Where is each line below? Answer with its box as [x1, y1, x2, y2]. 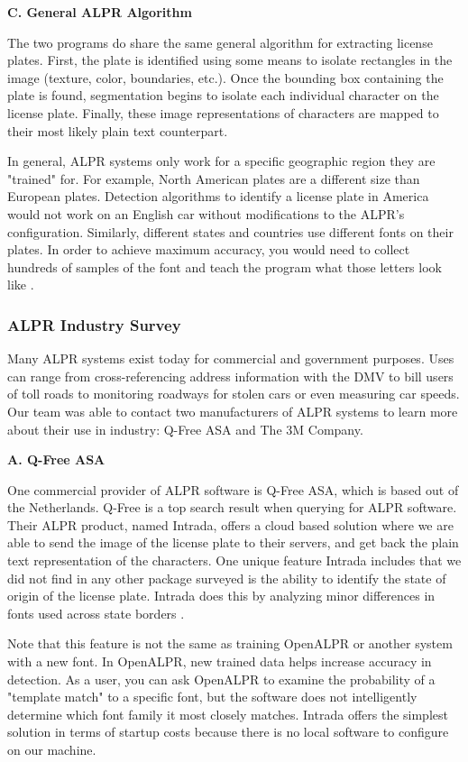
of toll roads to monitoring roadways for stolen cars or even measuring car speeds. [7, 384, 460, 403]
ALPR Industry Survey [7, 313, 181, 335]
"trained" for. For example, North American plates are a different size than [7, 169, 420, 188]
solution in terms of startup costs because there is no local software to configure [7, 722, 449, 741]
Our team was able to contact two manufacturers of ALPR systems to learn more [7, 401, 458, 420]
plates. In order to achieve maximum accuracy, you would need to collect [7, 240, 410, 259]
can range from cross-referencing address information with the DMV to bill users [7, 366, 454, 385]
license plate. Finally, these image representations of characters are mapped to [7, 103, 439, 122]
